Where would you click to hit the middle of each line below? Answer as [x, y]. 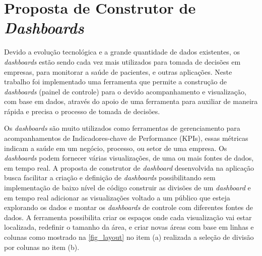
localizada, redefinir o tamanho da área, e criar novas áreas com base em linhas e [129, 227]
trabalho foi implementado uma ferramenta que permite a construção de [116, 82]
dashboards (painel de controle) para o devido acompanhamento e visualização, [125, 91]
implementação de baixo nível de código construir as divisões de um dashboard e [127, 188]
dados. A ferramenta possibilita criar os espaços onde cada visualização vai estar [128, 217]
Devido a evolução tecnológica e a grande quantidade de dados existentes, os [122, 52]
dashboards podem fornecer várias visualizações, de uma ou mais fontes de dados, [129, 158]
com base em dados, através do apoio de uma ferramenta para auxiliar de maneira [131, 101]
